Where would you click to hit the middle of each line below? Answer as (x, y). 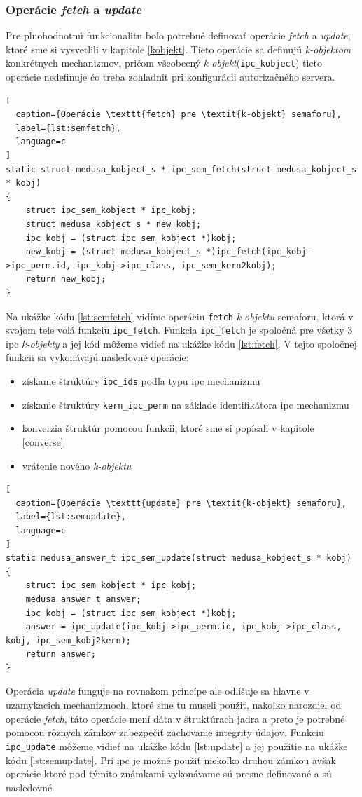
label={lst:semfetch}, (68, 128)
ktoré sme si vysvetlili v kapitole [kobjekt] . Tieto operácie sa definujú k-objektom (179, 49)
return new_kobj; (66, 279)
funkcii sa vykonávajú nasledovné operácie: (97, 357)
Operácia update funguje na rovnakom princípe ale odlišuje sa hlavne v (158, 691)
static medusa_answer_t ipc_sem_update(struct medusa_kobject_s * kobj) (179, 558)
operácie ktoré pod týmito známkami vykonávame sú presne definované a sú (169, 774)
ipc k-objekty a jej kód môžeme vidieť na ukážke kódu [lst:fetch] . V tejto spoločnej (181, 343)
